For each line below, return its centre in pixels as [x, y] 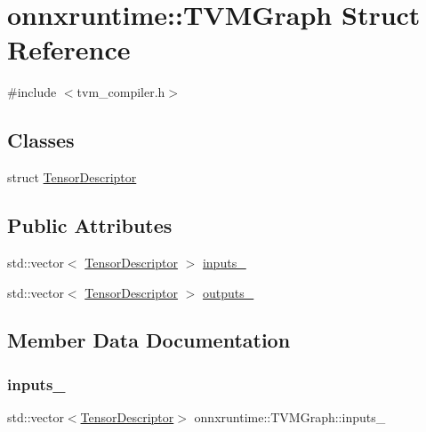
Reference [69, 49]
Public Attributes [90, 225]
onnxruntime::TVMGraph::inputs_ [290, 417]
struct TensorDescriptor [72, 177]
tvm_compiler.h [121, 92]
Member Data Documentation [149, 340]
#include [32, 92]
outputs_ [228, 292]
